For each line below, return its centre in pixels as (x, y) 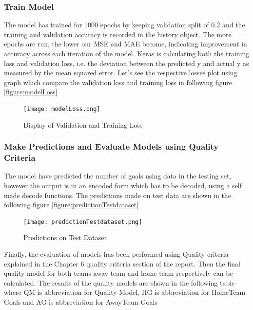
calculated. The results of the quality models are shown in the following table (119, 282)
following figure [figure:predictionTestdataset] (71, 205)
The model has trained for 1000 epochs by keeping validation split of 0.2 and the (125, 25)
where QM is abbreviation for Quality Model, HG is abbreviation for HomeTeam (125, 292)
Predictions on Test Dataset (65, 237)
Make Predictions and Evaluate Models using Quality (111, 146)
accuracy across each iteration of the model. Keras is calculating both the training (127, 53)
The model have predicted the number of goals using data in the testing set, (118, 176)
